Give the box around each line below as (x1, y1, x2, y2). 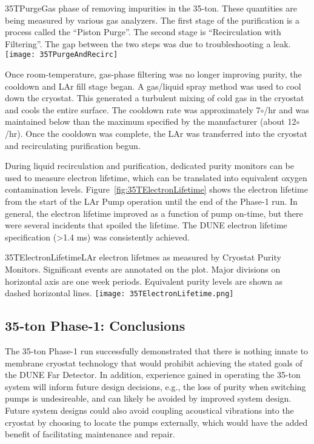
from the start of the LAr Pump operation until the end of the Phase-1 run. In (5, 194, 298, 207)
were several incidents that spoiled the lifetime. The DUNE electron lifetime (5, 219, 287, 231)
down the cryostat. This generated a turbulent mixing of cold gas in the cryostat (5, 91, 304, 104)
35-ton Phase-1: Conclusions (5, 316, 185, 335)
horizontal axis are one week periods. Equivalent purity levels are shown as (5, 274, 283, 287)
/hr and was (264, 103, 309, 116)
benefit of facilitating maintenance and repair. (5, 428, 175, 440)
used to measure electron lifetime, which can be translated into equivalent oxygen (5, 171, 307, 184)
